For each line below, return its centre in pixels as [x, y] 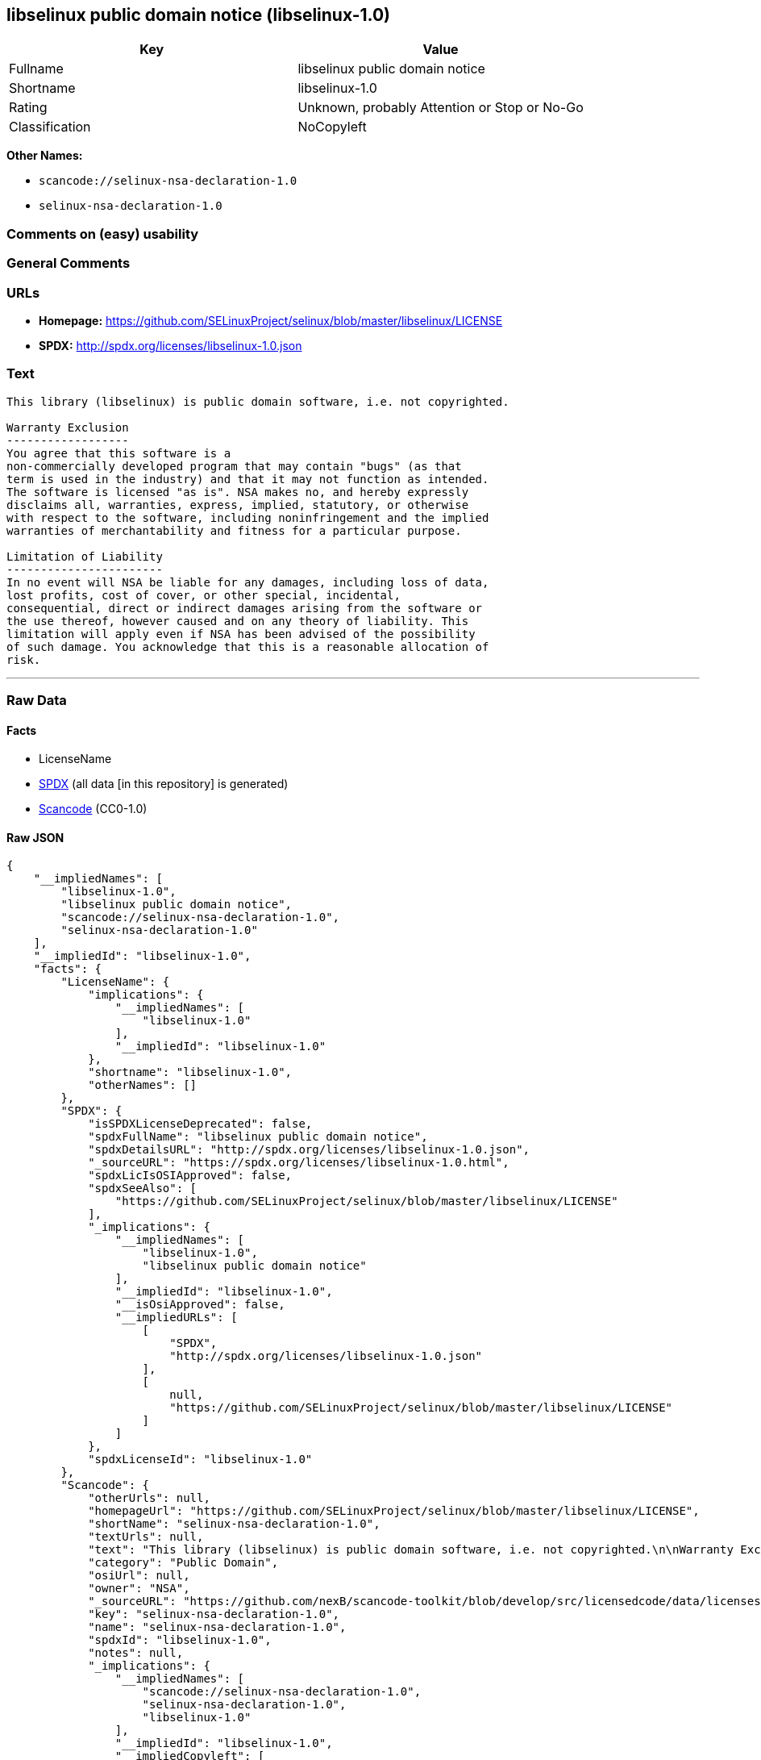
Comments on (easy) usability [103, 234]
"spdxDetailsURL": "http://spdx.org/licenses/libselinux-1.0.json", [309, 1150]
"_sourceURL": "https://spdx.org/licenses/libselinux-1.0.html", [299, 1163]
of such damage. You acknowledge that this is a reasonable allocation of [248, 646]
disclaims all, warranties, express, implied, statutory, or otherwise [238, 505]
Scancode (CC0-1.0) [93, 809]
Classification [50, 127]
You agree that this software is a [119, 453]
